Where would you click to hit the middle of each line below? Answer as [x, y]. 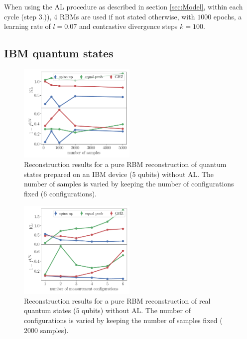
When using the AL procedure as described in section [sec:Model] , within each [123, 6]
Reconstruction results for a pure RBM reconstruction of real [117, 300]
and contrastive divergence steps [128, 26]
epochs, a [228, 16]
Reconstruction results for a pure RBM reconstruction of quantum [125, 164]
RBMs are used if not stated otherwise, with [127, 16]
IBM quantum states [59, 53]
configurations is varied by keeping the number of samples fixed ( [123, 320]
